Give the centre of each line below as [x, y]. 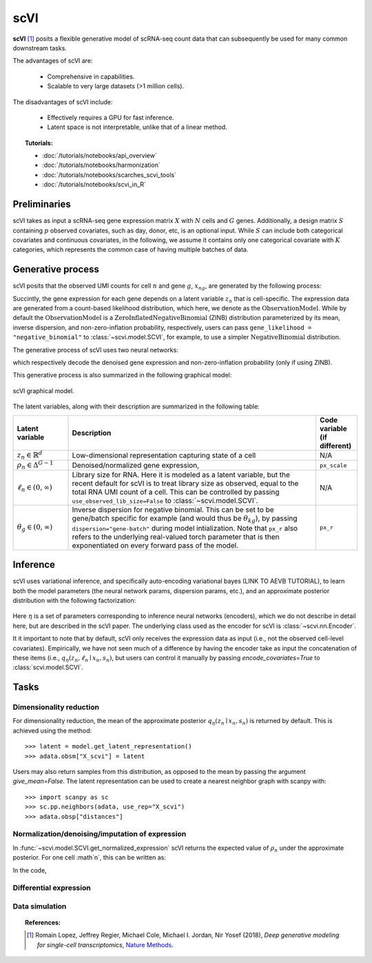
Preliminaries [42, 205]
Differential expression [52, 888]
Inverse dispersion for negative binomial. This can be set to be [173, 510]
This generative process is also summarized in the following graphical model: [122, 375]
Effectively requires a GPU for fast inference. [111, 117]
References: [43, 923]
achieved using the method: [52, 731]
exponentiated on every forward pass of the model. [155, 545]
